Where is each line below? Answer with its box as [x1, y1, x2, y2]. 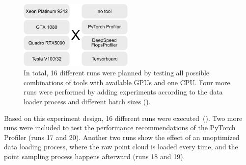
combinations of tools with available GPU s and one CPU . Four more [24, 77, 230, 87]
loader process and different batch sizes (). [24, 96, 151, 106]
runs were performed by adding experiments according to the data [24, 87, 223, 97]
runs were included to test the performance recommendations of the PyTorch [4, 122, 236, 133]
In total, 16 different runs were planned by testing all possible [24, 68, 210, 78]
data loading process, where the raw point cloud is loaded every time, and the [4, 141, 238, 152]
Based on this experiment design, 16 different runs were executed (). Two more [4, 113, 243, 123]
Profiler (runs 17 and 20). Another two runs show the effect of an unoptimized [4, 132, 240, 142]
